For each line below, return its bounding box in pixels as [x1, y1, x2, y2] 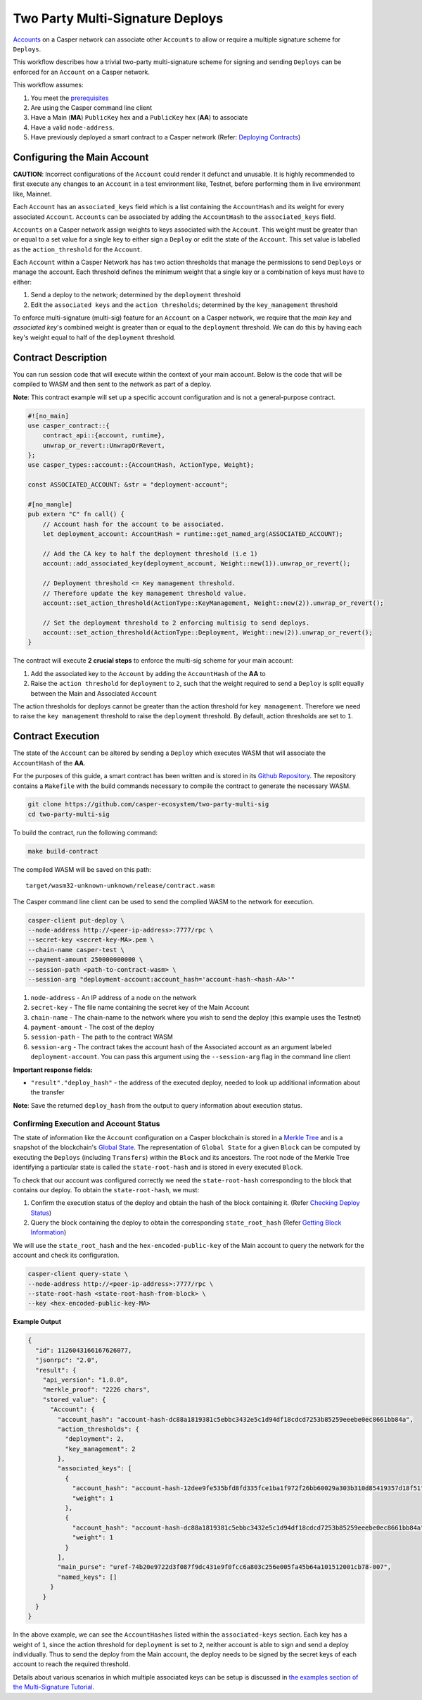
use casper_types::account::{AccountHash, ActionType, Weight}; [27, 461, 255, 469]
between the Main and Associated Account [30, 689, 158, 697]
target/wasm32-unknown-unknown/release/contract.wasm [25, 882, 215, 890]
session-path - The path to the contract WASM [30, 1032, 174, 1042]
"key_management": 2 [64, 1444, 136, 1453]
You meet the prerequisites [30, 94, 109, 102]
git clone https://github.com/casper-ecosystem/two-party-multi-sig [27, 800, 269, 808]
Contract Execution [13, 730, 100, 742]
